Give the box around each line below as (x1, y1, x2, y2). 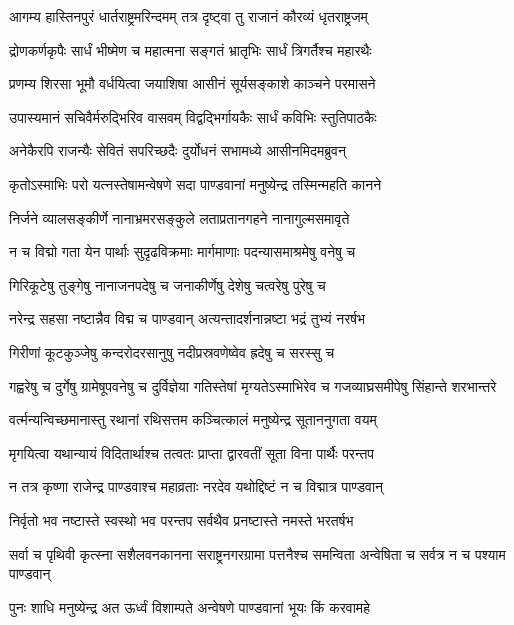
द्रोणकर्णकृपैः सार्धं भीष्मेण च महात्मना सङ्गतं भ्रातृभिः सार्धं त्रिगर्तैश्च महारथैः (9, 39, 372, 60)
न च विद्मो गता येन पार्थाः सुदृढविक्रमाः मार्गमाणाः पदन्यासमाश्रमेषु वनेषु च (9, 241, 356, 262)
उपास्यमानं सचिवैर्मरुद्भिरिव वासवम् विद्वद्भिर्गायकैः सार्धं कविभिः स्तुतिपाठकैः (9, 106, 377, 127)
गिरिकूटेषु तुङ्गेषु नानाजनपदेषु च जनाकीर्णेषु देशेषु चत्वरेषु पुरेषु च (9, 274, 326, 295)
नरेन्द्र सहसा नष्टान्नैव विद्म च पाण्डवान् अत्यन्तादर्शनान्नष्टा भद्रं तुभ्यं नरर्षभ (9, 308, 366, 329)
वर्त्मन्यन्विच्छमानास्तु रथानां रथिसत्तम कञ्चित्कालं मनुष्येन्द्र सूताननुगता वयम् (9, 409, 377, 430)
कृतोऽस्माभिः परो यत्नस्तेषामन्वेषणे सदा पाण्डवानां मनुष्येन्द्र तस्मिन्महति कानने (9, 173, 382, 194)
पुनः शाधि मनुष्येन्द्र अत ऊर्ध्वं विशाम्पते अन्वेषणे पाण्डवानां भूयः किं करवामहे (9, 596, 370, 617)
